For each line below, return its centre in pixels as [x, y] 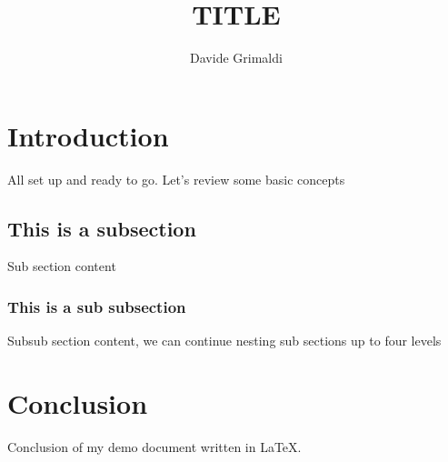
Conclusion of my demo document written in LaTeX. [154, 446]
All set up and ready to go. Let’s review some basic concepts [176, 179]
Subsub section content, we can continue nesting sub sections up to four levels [224, 341]
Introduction [88, 135]
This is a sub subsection [97, 306]
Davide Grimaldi [236, 58]
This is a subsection [102, 228]
